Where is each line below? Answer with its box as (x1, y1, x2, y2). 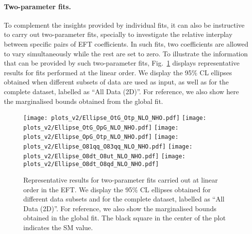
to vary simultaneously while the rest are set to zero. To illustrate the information (4, 48, 248, 58)
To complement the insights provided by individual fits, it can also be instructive (4, 19, 245, 30)
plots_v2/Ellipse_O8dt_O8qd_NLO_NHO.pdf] (23, 161, 159, 168)
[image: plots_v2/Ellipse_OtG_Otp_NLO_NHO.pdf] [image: (23, 115, 206, 122)
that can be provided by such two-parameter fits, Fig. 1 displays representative (4, 58, 240, 68)
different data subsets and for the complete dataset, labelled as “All (23, 194, 225, 204)
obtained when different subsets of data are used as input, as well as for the (4, 77, 229, 87)
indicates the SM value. (23, 222, 93, 233)
